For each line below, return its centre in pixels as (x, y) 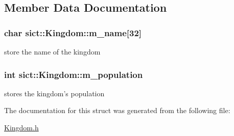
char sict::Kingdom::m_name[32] (73, 32)
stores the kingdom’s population (54, 93)
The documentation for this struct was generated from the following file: (117, 110)
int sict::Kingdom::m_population (74, 74)
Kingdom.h (21, 127)
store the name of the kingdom (52, 51)
